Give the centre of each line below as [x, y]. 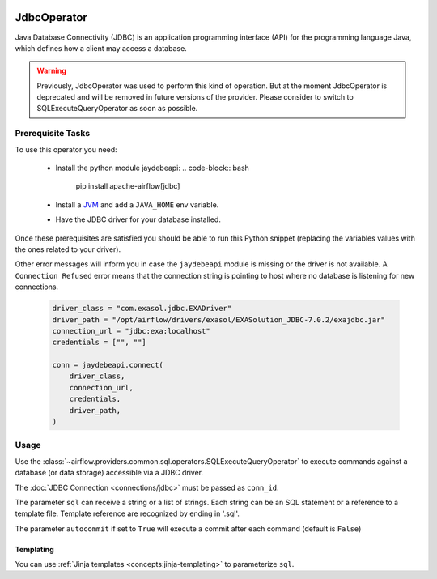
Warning [51, 71]
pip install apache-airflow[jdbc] [128, 186]
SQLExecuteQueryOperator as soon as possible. [117, 109]
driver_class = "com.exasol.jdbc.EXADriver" [142, 309]
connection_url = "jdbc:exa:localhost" [131, 331]
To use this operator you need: [66, 149]
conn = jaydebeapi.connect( [108, 365]
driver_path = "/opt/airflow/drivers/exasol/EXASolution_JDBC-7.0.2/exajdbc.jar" [219, 319]
